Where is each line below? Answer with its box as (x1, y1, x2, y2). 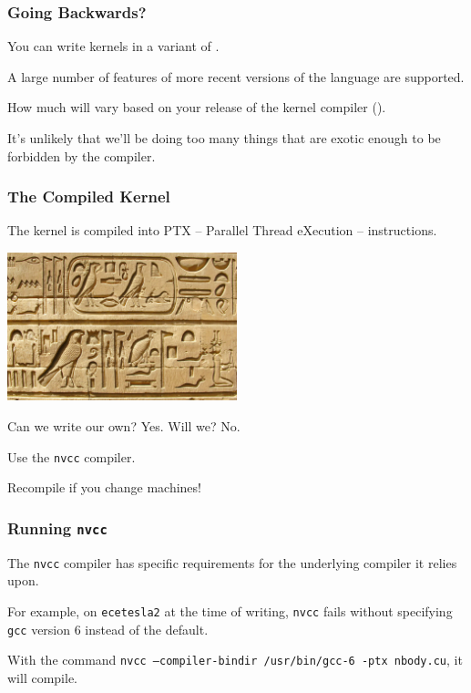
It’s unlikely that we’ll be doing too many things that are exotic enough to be (7, 129, 441, 147)
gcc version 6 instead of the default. (7, 619, 209, 638)
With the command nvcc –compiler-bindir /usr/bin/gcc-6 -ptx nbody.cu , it (7, 650, 463, 669)
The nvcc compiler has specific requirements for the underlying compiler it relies (7, 553, 457, 572)
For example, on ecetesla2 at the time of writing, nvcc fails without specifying (7, 601, 453, 620)
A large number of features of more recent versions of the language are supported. (7, 67, 465, 86)
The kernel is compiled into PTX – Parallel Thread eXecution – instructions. (7, 221, 437, 240)
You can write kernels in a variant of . (7, 36, 220, 56)
